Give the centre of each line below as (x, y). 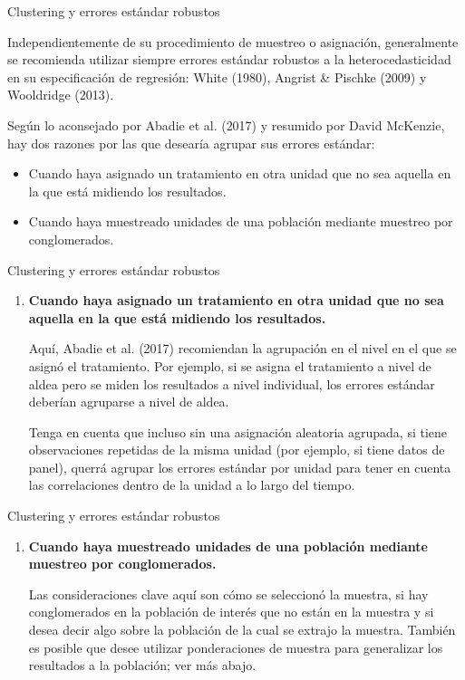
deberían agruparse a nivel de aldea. (129, 402)
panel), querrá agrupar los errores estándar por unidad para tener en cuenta (240, 467)
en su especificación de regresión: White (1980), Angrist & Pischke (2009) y (217, 77)
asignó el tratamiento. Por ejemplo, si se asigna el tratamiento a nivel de (230, 365)
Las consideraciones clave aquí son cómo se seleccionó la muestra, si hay (228, 594)
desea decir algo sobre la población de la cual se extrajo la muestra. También (242, 630)
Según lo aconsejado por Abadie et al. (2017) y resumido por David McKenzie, (226, 125)
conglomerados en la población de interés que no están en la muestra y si (231, 612)
